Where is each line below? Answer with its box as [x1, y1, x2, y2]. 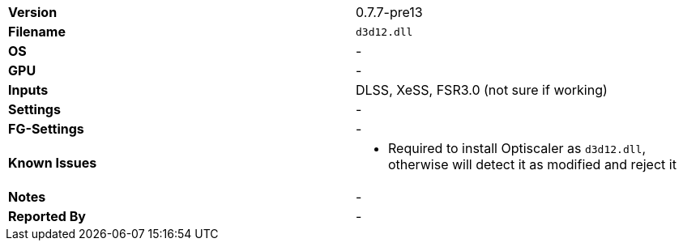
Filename [8, 23, 66, 40]
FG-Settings [8, 121, 84, 137]
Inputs [8, 82, 49, 98]
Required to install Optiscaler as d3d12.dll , [388, 140, 646, 156]
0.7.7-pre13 [356, 4, 423, 20]
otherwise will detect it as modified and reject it [388, 156, 677, 172]
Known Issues [8, 155, 97, 171]
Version [8, 4, 58, 20]
